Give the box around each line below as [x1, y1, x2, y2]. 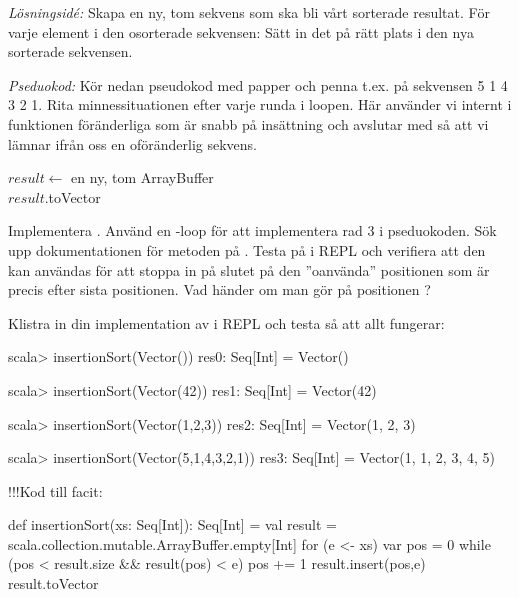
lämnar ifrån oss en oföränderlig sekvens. [8, 133, 257, 154]
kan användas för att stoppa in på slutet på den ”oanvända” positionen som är [8, 259, 490, 280]
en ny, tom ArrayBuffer [71, 167, 214, 188]
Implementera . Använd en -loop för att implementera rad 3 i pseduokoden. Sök [8, 220, 497, 241]
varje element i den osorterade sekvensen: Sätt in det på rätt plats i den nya [8, 21, 474, 42]
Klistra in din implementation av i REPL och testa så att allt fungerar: [8, 312, 445, 333]
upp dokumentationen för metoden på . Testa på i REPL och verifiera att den [8, 239, 486, 260]
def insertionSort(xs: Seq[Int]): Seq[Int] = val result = [8, 514, 338, 535]
